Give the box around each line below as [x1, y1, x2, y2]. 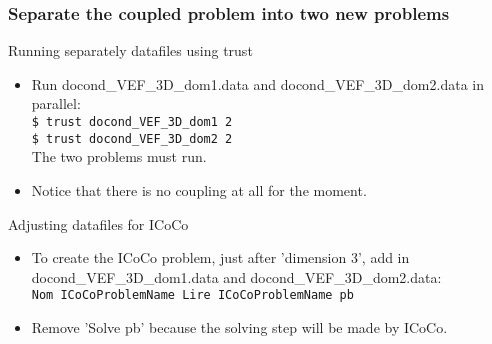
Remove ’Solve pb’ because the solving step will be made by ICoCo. [31, 316, 448, 337]
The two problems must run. [31, 146, 207, 167]
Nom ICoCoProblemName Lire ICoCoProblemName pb [31, 288, 354, 303]
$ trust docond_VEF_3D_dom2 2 [31, 131, 233, 146]
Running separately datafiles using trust [8, 40, 253, 61]
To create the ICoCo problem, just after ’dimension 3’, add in [31, 247, 410, 268]
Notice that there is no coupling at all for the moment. [31, 179, 367, 200]
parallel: [31, 93, 81, 114]
